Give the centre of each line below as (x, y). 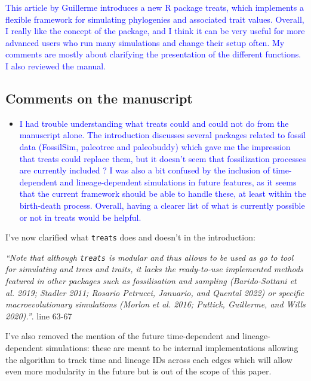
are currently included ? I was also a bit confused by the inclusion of (145, 170)
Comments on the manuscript (99, 98)
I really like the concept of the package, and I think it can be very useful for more (155, 31)
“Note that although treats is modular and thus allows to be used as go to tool (150, 257)
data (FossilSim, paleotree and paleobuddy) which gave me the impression (155, 146)
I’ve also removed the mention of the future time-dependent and (123, 336)
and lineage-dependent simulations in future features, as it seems (178, 182)
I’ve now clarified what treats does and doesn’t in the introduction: (130, 237)
